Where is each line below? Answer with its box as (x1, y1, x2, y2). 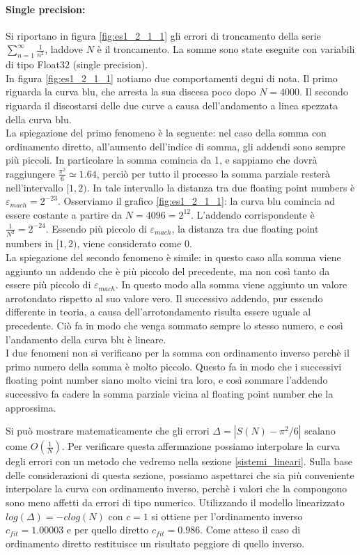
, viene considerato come (77, 236, 182, 251)
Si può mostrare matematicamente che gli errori (6, 423, 210, 438)
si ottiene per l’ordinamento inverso (151, 508, 303, 523)
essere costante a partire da (6, 207, 123, 221)
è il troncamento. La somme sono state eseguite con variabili (97, 42, 355, 56)
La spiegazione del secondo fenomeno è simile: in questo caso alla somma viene (6, 250, 341, 265)
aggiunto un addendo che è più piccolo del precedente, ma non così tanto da (6, 263, 330, 278)
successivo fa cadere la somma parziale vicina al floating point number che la (6, 386, 334, 400)
